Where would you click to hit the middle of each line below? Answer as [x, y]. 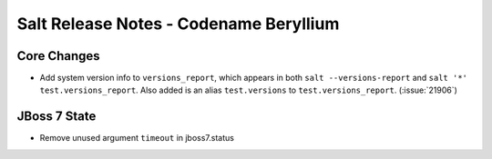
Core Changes [58, 56]
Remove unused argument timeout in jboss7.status [137, 138]
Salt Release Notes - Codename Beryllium [178, 24]
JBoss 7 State [56, 117]
